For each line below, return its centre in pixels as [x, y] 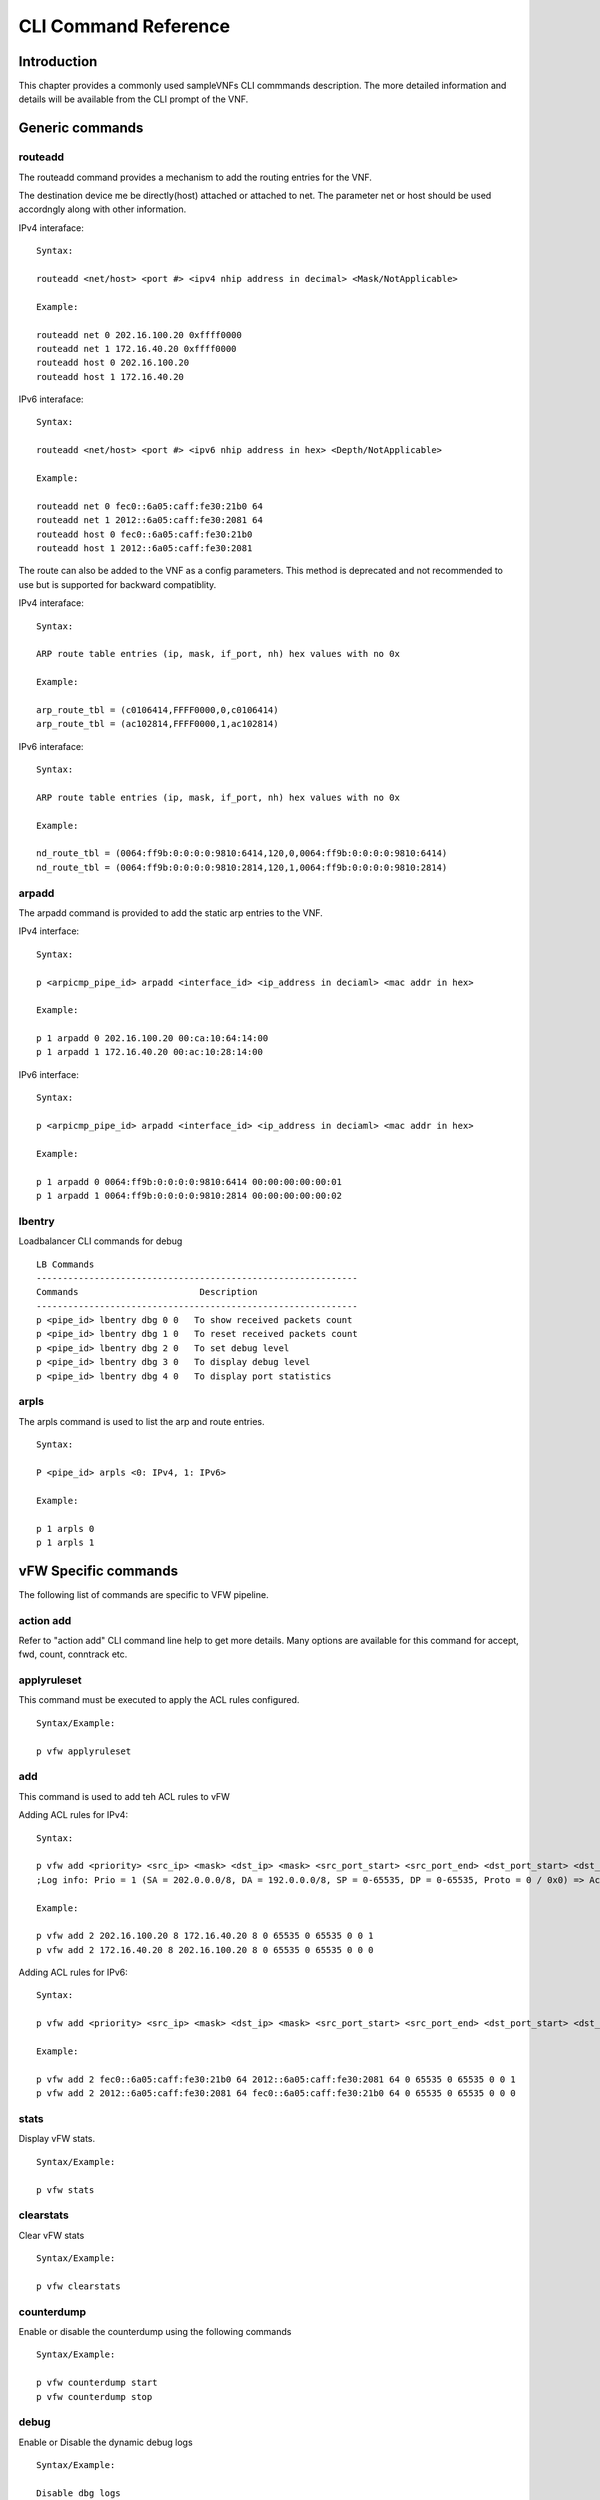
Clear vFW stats [51, 2235]
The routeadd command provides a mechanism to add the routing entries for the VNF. [195, 177]
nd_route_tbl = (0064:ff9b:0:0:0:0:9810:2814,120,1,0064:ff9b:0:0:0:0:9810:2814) [242, 867]
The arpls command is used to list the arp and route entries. [141, 1421]
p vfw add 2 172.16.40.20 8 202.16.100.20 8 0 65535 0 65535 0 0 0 [205, 1949]
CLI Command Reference [124, 26]
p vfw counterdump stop [94, 2396]
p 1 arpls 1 [65, 1542]
